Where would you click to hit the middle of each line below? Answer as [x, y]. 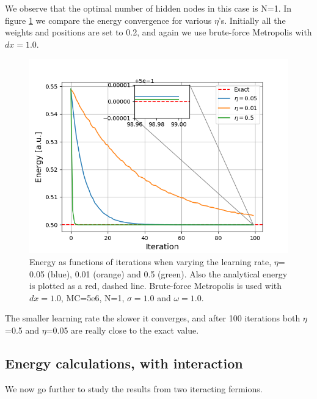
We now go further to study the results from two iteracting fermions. [134, 388]
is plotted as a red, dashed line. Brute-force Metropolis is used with [156, 286]
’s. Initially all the [252, 20]
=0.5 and [22, 330]
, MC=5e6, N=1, [93, 297]
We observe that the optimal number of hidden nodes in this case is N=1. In [148, 8]
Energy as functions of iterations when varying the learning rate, [151, 261]
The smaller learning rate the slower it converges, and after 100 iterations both [153, 318]
